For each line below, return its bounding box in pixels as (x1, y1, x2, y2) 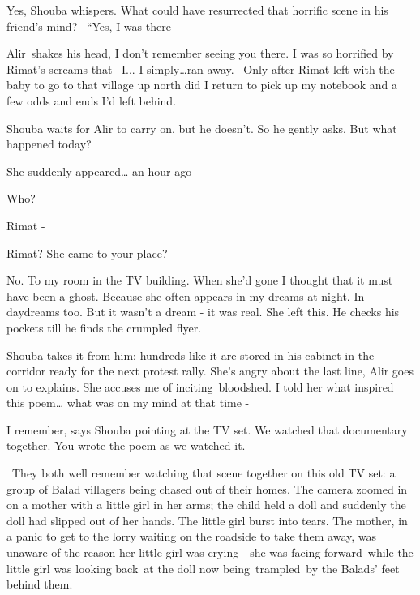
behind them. (6, 576, 73, 593)
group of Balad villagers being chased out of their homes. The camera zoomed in (6, 480, 408, 497)
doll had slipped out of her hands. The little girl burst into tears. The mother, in (6, 512, 408, 529)
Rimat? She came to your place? (6, 244, 168, 261)
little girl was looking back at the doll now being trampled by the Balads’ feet (6, 559, 400, 576)
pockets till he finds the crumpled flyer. (6, 319, 202, 336)
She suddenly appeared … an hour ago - (6, 162, 199, 179)
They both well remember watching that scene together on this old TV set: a (11, 464, 396, 482)
